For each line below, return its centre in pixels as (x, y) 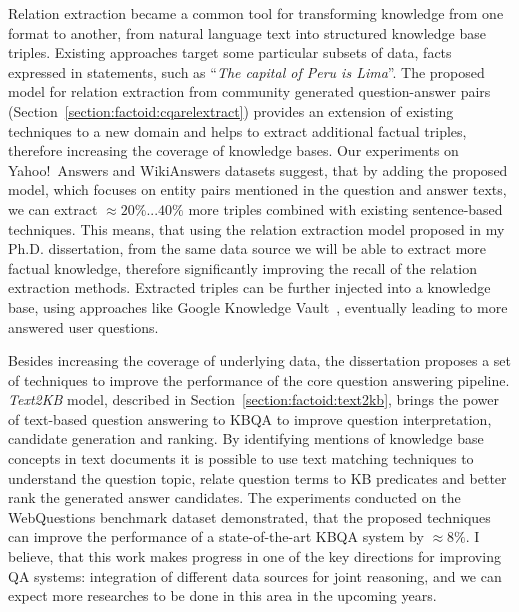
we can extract (53, 208)
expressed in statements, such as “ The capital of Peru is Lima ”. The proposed (246, 71)
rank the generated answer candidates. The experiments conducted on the (234, 497)
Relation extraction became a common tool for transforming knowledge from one (256, 13)
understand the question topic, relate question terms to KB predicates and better (257, 477)
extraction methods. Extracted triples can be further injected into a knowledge (249, 287)
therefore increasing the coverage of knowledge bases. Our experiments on (233, 150)
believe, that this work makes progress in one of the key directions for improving (254, 556)
